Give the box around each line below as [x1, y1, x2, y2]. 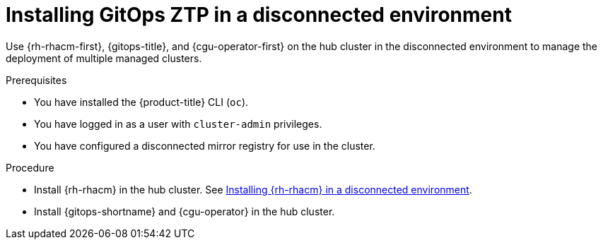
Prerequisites [6, 73, 67, 86]
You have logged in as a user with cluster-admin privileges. [34, 117, 322, 130]
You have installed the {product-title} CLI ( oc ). [34, 95, 249, 108]
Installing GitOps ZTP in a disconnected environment [6, 3, 512, 27]
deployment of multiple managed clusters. [6, 52, 202, 64]
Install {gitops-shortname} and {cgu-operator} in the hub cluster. [34, 205, 335, 217]
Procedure [6, 161, 54, 174]
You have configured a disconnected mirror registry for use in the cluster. [34, 139, 375, 152]
